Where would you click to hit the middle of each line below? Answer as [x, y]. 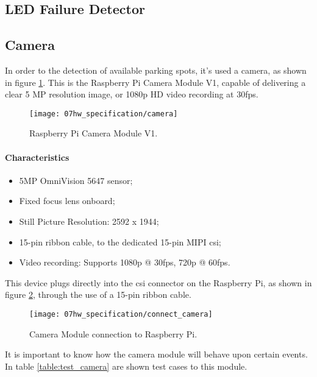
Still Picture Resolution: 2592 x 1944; [89, 221]
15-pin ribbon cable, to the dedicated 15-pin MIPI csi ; [120, 241]
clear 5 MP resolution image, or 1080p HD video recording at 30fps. [132, 94]
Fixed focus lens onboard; [67, 201]
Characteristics [37, 157]
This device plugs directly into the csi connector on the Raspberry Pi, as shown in [158, 282]
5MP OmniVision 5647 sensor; [76, 180]
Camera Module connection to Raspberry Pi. [113, 333]
